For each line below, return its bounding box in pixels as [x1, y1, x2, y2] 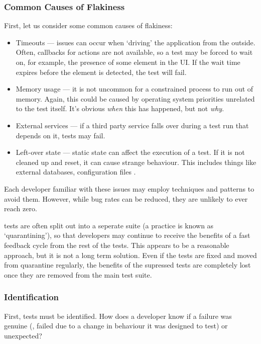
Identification [4, 291, 59, 303]
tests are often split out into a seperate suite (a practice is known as [4, 220, 214, 230]
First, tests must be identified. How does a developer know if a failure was [4, 310, 232, 321]
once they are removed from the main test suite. [4, 269, 152, 280]
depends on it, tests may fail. [16, 130, 105, 140]
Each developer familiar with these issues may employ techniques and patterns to [4, 183, 254, 194]
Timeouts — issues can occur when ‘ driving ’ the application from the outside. [16, 37, 255, 47]
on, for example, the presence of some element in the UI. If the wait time [16, 57, 240, 67]
